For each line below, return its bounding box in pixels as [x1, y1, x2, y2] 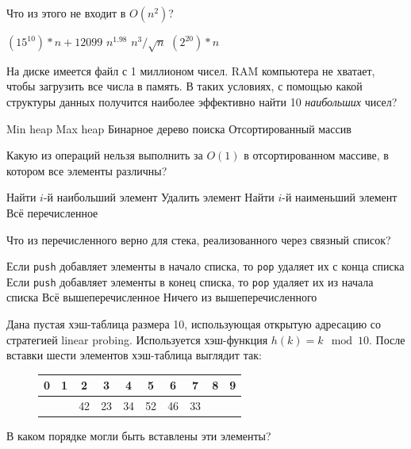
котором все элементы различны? [6, 162, 167, 178]
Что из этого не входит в [6, 5, 126, 21]
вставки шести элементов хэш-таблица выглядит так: [6, 347, 262, 363]
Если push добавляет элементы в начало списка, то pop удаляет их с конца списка [6, 258, 405, 274]
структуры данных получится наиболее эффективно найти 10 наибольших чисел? [6, 93, 398, 109]
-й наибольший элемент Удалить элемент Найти [43, 189, 275, 205]
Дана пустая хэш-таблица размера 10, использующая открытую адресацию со [6, 316, 382, 332]
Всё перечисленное [6, 204, 98, 221]
